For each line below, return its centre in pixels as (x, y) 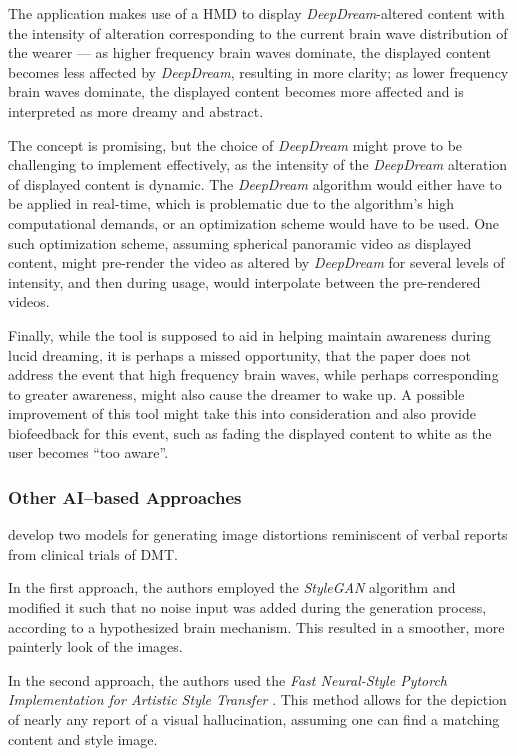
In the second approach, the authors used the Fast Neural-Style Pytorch (228, 679)
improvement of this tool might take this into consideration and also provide (242, 413)
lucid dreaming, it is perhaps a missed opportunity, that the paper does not (239, 354)
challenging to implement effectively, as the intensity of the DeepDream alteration (258, 164)
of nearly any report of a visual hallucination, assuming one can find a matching (254, 719)
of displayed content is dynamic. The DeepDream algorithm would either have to (255, 183)
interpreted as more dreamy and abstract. (136, 110)
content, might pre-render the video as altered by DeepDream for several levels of (256, 262)
